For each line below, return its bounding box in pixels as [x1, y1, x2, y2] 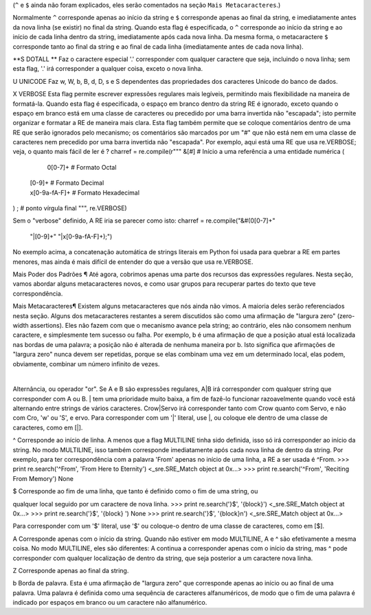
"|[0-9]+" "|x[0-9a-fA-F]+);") [30, 232, 113, 241]
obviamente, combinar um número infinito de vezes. [12, 359, 160, 368]
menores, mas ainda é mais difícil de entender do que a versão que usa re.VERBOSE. [12, 258, 254, 266]
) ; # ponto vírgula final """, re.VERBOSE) [12, 204, 127, 212]
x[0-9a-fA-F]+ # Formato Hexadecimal [30, 188, 140, 197]
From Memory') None [12, 474, 74, 482]
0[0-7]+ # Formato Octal [47, 163, 117, 171]
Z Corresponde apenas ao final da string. [12, 566, 129, 574]
